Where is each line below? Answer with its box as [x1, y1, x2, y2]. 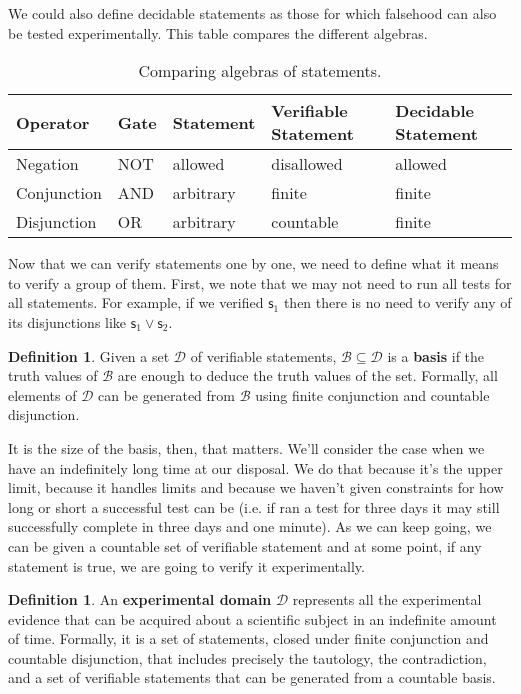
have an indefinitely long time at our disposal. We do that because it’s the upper [8, 457, 503, 478]
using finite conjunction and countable [255, 384, 490, 405]
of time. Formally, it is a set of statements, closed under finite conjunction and [8, 628, 489, 649]
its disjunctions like [8, 311, 127, 332]
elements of [8, 384, 77, 405]
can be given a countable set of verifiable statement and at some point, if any [8, 535, 482, 556]
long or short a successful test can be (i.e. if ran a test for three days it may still [8, 496, 500, 517]
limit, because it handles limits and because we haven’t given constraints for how [8, 477, 504, 498]
